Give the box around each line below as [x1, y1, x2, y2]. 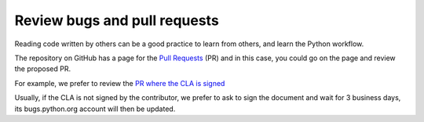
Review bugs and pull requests [14, 12, 219, 29]
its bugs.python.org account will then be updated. [14, 104, 176, 113]
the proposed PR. [14, 64, 71, 74]
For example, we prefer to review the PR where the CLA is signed [14, 78, 225, 88]
